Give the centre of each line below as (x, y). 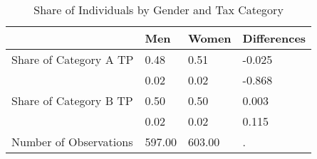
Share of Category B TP (72, 100)
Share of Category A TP (73, 59)
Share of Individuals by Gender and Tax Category (158, 10)
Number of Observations (72, 142)
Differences (274, 38)
